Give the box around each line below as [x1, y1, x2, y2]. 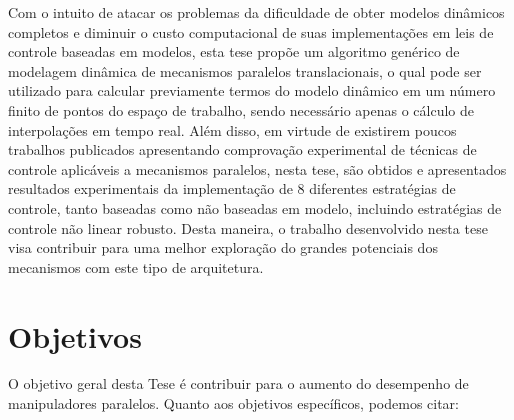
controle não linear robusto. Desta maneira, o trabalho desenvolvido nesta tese [8, 217, 488, 238]
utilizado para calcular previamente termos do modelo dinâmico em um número [8, 80, 496, 101]
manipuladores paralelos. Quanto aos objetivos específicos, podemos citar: [8, 393, 459, 414]
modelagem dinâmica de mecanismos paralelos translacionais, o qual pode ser [8, 60, 482, 81]
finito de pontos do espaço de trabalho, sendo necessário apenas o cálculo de [8, 99, 475, 120]
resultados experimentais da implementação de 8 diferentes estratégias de [8, 178, 456, 199]
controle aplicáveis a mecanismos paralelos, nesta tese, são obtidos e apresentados [8, 158, 507, 179]
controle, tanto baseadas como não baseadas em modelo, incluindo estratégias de [8, 197, 502, 218]
